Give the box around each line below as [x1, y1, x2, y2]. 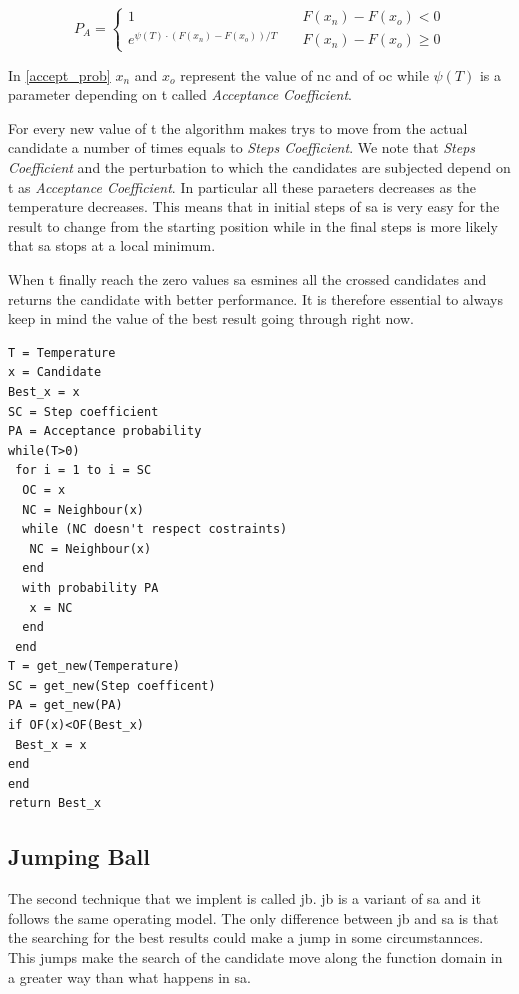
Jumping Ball [8, 841, 150, 872]
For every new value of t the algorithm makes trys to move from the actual [8, 117, 468, 138]
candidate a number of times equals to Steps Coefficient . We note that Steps [8, 137, 476, 158]
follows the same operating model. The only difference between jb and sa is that [8, 907, 499, 928]
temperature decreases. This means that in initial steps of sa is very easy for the [8, 196, 500, 217]
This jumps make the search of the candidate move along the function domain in [8, 947, 503, 968]
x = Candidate [8, 365, 102, 380]
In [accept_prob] [8, 64, 111, 85]
